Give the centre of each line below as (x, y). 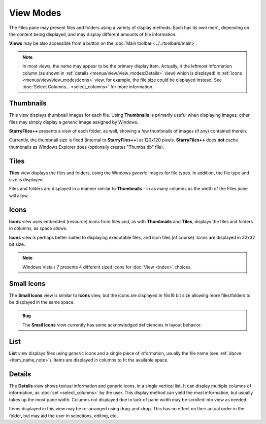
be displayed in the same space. (42, 302)
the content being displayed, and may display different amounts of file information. (93, 34)
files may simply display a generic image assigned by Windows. (74, 122)
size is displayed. (27, 180)
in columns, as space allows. (38, 228)
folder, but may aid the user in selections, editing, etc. (64, 416)
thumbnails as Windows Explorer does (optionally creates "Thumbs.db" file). (87, 147)
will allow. (19, 196)
